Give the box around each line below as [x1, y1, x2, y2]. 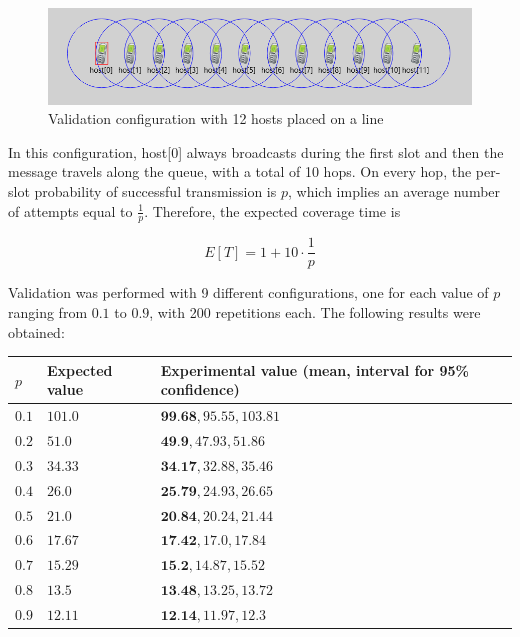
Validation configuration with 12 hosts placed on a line [48, 108, 384, 129]
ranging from [8, 302, 88, 323]
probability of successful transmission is [34, 180, 277, 201]
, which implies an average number [287, 180, 501, 201]
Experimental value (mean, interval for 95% [160, 359, 470, 380]
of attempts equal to [8, 200, 133, 221]
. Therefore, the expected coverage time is [144, 200, 401, 221]
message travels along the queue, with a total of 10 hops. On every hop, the [8, 161, 472, 182]
